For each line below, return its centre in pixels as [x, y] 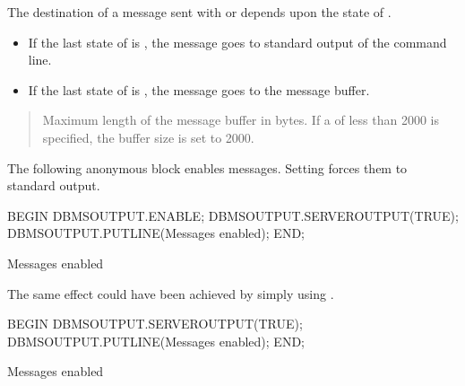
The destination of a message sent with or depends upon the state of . [199, 12]
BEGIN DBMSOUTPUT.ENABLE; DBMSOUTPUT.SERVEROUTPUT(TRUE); [233, 215]
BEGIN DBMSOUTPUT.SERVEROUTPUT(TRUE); [155, 324]
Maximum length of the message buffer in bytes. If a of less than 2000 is [241, 120]
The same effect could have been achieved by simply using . [171, 293]
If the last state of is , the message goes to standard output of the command [237, 42]
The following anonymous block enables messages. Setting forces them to [207, 167]
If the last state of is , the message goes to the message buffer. [199, 89]
